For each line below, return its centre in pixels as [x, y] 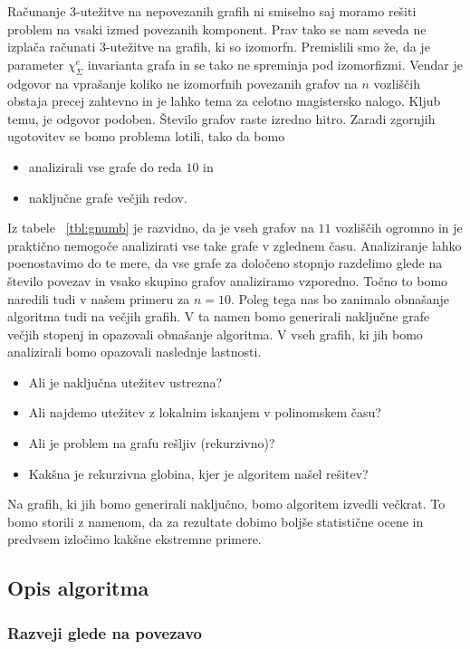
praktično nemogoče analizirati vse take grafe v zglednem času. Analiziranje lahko [235, 245]
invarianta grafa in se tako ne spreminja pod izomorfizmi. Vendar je [275, 64]
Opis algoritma [78, 588]
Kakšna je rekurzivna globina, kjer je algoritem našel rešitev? [198, 473]
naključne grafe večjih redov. [108, 197]
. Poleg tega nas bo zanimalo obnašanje [341, 298]
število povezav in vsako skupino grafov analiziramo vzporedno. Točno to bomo [228, 280]
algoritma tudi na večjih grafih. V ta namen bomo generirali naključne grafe [219, 316]
